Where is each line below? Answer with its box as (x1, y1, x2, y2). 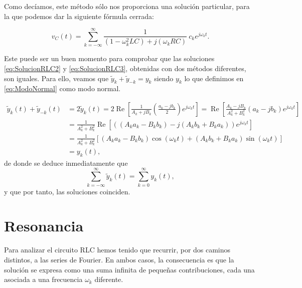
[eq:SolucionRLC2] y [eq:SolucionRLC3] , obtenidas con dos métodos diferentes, (4, 63, 246, 73)
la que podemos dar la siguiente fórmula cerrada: (4, 11, 154, 21)
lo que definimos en (184, 73, 244, 83)
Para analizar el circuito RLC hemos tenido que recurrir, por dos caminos (4, 244, 231, 255)
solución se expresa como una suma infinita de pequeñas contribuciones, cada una (4, 264, 255, 274)
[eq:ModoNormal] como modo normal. (4, 83, 121, 94)
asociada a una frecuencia (4, 274, 83, 284)
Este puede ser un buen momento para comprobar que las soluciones (4, 53, 215, 64)
